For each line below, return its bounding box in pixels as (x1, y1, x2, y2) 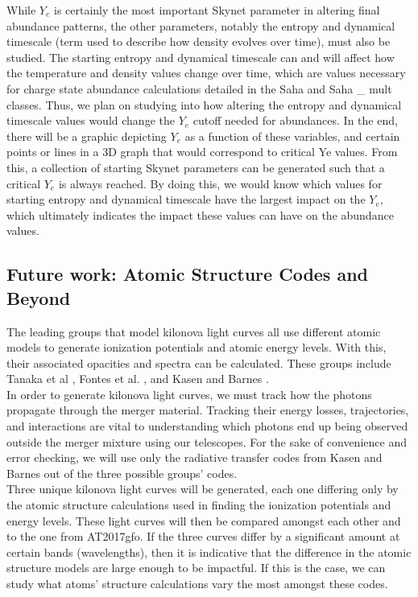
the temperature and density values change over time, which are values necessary (6, 64, 406, 81)
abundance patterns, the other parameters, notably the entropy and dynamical (6, 17, 395, 34)
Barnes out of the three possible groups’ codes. (6, 464, 238, 481)
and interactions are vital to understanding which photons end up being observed (6, 418, 408, 434)
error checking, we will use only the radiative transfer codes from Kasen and (6, 449, 383, 466)
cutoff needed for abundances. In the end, (192, 112, 398, 129)
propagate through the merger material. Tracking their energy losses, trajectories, (6, 401, 409, 418)
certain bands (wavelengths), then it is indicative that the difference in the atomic (6, 543, 412, 560)
